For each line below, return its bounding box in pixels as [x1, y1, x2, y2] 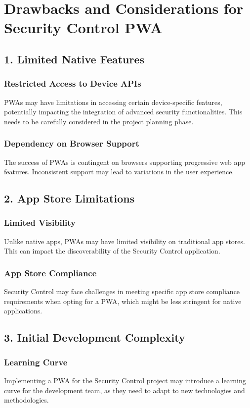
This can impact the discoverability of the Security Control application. [4, 246, 220, 256]
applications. [4, 306, 42, 316]
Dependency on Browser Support [4, 137, 139, 150]
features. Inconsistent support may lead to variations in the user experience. [4, 166, 234, 177]
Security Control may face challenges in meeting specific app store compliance [4, 286, 240, 297]
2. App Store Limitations [4, 191, 135, 206]
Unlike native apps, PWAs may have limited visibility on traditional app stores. [4, 236, 245, 246]
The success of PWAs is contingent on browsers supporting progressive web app [4, 156, 246, 167]
